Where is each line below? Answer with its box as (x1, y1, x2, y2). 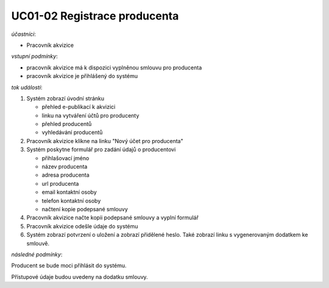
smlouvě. (26, 239, 50, 247)
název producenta (41, 163, 88, 170)
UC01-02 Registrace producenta (11, 9, 179, 23)
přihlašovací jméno (41, 154, 90, 161)
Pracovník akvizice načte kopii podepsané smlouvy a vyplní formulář (26, 214, 199, 222)
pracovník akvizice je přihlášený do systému (26, 72, 138, 80)
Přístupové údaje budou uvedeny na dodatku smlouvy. (11, 273, 149, 280)
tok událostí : (11, 83, 43, 91)
